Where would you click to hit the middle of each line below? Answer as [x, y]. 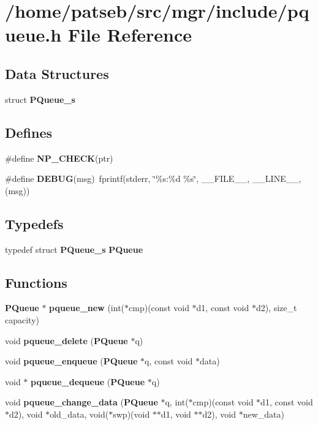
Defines [29, 132]
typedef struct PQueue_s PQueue [74, 249]
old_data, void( [79, 414]
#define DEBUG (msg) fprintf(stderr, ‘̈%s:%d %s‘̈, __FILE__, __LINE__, [153, 179]
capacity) [22, 319]
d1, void [176, 414]
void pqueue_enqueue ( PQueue [71, 361]
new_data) [263, 414]
